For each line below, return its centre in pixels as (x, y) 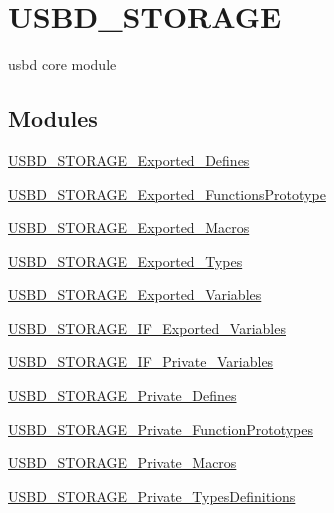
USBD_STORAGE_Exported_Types (125, 260)
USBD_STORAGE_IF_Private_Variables (141, 361)
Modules (53, 118)
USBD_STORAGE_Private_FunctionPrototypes (161, 428)
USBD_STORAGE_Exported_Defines (129, 159)
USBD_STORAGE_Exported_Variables (135, 294)
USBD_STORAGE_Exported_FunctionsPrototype (167, 193)
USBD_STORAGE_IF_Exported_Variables (147, 327)
